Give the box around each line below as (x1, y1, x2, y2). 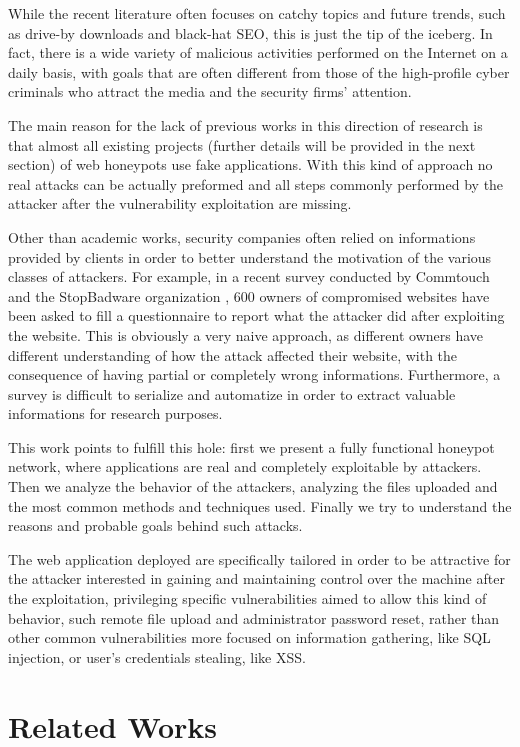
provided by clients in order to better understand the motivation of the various (8, 246, 492, 267)
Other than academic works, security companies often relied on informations (8, 226, 476, 247)
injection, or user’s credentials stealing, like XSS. (8, 646, 306, 667)
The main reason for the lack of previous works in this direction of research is (8, 114, 483, 135)
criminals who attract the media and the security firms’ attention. (8, 81, 412, 102)
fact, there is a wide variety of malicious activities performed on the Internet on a (8, 42, 508, 63)
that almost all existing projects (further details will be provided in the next (8, 134, 476, 155)
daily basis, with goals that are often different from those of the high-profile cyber (8, 61, 510, 82)
